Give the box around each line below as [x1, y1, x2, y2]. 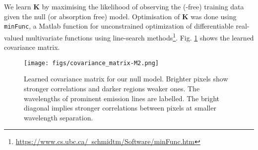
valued [4, 32, 24, 42]
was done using [191, 11, 237, 21]
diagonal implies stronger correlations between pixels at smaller [24, 103, 216, 113]
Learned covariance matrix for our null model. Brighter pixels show [24, 74, 228, 84]
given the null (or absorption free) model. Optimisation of [4, 11, 180, 21]
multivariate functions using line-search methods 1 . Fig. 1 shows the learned [25, 31, 254, 42]
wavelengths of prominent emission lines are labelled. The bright [24, 93, 219, 103]
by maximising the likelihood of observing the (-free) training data [42, 1, 244, 11]
